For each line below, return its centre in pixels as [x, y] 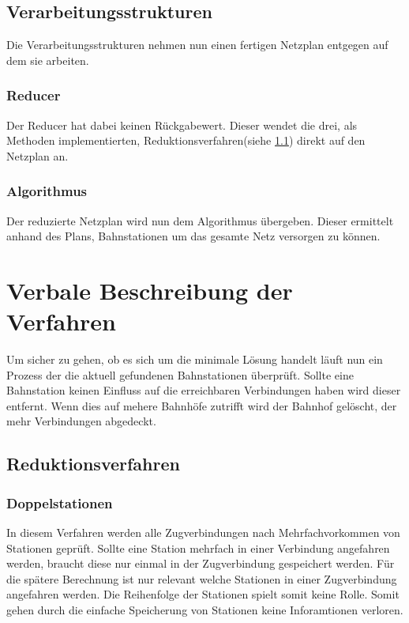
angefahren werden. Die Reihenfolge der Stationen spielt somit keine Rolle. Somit [203, 594]
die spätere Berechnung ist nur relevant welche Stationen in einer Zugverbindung [202, 578]
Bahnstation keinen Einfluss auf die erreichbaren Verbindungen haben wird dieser [204, 390]
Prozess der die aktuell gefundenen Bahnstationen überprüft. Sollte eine [180, 374]
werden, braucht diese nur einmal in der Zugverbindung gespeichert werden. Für [201, 563]
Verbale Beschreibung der [150, 290]
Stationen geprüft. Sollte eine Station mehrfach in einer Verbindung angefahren [198, 547]
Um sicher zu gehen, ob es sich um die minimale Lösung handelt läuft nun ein [195, 359]
